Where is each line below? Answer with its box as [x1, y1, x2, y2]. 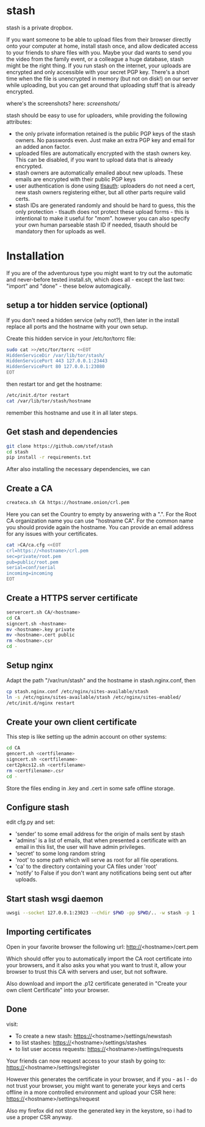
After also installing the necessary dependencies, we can [6, 466, 151, 473]
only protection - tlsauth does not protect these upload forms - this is [15, 208, 189, 215]
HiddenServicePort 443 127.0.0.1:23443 [6, 358, 108, 364]
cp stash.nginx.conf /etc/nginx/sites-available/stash [6, 688, 149, 695]
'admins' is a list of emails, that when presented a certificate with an [15, 837, 187, 844]
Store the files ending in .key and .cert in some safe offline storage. [6, 785, 175, 792]
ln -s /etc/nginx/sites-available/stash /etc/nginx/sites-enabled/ [6, 694, 182, 700]
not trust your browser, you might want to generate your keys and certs [6, 1082, 185, 1089]
